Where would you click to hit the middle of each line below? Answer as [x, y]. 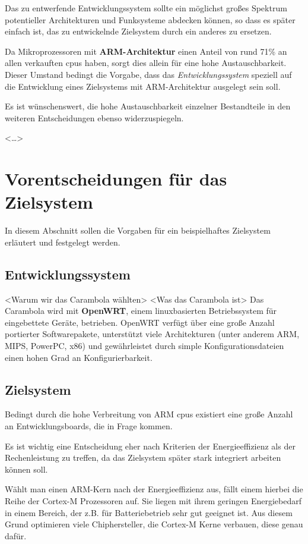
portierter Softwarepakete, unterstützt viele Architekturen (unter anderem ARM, [152, 334]
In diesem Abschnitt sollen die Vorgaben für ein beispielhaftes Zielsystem [138, 230]
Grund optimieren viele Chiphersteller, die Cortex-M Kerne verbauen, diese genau [154, 524]
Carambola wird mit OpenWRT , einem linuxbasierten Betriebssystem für [141, 311]
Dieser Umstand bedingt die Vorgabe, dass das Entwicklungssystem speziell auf [148, 74]
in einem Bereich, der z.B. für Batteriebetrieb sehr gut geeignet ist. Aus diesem [149, 512]
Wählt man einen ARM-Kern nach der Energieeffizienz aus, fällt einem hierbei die [154, 489]
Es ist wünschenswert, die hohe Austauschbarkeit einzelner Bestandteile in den [148, 106]
